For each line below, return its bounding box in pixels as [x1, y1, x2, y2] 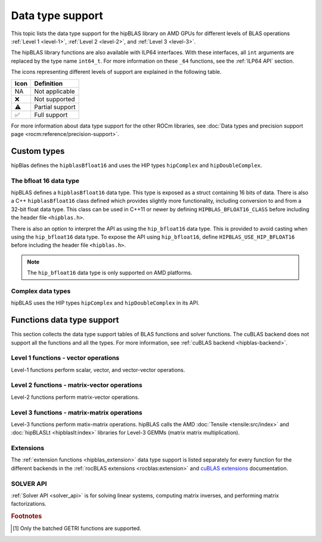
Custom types [11, 146, 65, 156]
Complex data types [11, 287, 71, 295]
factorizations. [11, 500, 47, 507]
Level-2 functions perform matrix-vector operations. [11, 394, 140, 401]
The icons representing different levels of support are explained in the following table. [11, 69, 222, 76]
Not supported [33, 95, 75, 103]
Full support [33, 110, 68, 119]
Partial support [33, 103, 76, 111]
